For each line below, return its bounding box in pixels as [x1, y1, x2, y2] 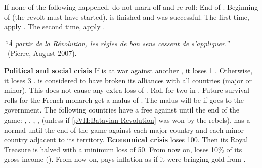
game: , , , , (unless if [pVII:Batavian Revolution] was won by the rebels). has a [4, 114, 250, 125]
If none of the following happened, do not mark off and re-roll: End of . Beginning [4, 2, 258, 12]
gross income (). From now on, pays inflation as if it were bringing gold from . [4, 154, 246, 164]
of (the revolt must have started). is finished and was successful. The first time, [4, 11, 249, 22]
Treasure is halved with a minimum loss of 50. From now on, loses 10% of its [4, 144, 242, 154]
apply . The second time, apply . [4, 21, 105, 32]
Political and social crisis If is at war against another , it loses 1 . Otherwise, [4, 65, 253, 75]
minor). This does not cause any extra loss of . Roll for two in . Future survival [4, 85, 249, 95]
